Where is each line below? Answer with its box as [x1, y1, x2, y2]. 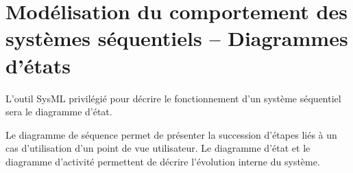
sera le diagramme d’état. [5, 104, 112, 119]
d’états [5, 51, 71, 79]
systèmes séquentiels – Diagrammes [5, 24, 348, 52]
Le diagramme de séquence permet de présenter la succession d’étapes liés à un [5, 127, 337, 141]
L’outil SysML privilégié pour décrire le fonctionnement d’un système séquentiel [5, 91, 341, 105]
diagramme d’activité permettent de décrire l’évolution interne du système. [5, 154, 320, 168]
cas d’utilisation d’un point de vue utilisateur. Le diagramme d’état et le [5, 141, 311, 155]
